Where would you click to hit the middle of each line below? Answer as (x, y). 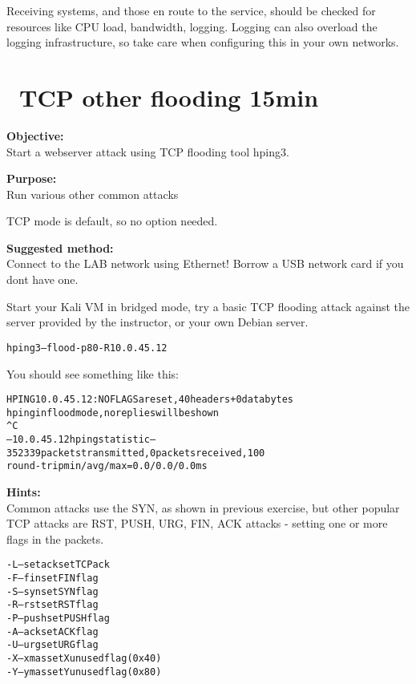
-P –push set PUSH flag (58, 619)
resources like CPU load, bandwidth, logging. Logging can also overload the (192, 26)
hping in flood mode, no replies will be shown (113, 413)
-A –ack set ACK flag (53, 631)
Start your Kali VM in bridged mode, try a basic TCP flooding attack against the (208, 306)
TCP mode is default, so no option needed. (112, 221)
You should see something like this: (93, 373)
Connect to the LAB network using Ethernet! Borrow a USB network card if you (205, 263)
